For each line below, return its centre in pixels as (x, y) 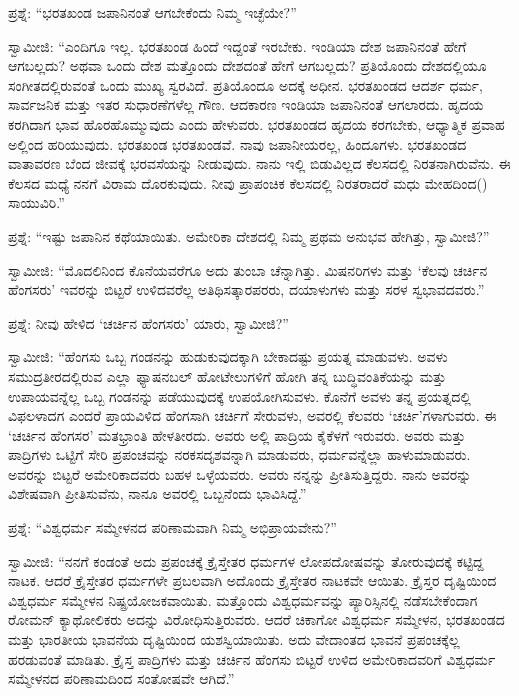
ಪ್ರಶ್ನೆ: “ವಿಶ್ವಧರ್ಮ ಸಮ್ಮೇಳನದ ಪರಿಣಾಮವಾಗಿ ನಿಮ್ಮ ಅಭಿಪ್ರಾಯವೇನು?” (172, 527)
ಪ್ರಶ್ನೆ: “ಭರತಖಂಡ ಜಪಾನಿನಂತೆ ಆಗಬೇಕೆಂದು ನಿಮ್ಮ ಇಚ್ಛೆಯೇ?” (152, 12)
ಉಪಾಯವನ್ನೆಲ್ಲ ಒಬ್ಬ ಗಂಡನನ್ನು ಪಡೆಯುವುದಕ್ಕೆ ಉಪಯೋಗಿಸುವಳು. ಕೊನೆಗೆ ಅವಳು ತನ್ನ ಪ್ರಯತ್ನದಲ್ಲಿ (239, 395)
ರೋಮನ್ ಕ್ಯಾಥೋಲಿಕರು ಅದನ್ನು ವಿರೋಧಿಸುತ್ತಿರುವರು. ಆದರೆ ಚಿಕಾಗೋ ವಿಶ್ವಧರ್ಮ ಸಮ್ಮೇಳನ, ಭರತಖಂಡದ (256, 619)
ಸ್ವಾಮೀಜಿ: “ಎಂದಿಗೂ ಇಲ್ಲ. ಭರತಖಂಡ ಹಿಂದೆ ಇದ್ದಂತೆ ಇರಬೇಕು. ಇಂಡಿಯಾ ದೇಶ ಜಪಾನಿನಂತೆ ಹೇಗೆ (237, 45)
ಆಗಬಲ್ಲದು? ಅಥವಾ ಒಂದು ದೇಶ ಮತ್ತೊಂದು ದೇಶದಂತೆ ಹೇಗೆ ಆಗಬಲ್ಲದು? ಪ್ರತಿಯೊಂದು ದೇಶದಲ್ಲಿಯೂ (247, 65)
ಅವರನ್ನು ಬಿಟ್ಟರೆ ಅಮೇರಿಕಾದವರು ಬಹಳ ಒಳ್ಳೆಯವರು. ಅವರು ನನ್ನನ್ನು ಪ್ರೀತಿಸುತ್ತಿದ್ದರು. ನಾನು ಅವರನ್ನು (240, 473)
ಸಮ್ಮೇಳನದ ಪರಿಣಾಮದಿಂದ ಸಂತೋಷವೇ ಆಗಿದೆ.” (121, 678)
